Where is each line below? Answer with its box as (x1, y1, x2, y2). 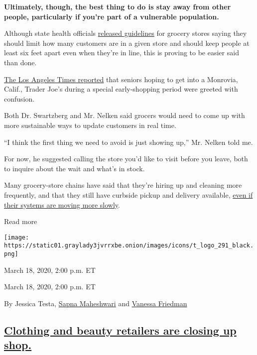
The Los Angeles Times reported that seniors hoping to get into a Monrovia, (4, 74, 238, 84)
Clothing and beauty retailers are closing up (4, 322, 237, 338)
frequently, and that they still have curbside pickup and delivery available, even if (4, 189, 253, 200)
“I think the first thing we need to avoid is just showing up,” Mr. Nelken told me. (4, 136, 253, 147)
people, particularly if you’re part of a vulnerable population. (4, 11, 219, 21)
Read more (4, 216, 37, 227)
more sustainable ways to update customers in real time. (4, 119, 176, 130)
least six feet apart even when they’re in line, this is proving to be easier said (4, 47, 239, 58)
